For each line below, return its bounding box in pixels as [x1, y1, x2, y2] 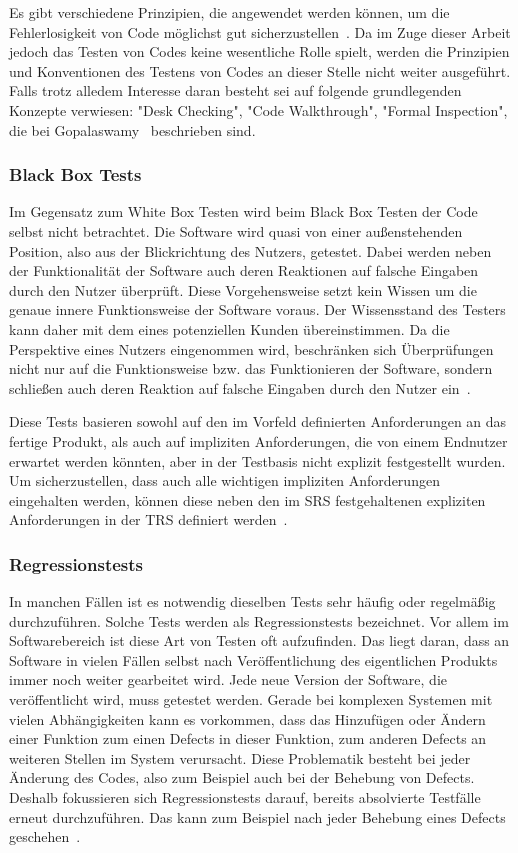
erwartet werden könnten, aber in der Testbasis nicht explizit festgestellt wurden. [9, 450, 506, 471]
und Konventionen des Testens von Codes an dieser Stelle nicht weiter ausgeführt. [9, 60, 511, 81]
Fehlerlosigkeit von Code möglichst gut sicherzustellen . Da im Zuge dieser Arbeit [9, 21, 511, 42]
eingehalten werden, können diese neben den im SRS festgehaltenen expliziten [9, 489, 486, 510]
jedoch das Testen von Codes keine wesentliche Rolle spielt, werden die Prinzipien [9, 41, 510, 62]
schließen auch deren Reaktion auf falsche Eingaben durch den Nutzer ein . [9, 377, 471, 398]
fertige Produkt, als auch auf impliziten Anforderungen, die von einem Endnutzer [9, 430, 508, 451]
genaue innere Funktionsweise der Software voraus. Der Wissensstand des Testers [9, 299, 506, 320]
